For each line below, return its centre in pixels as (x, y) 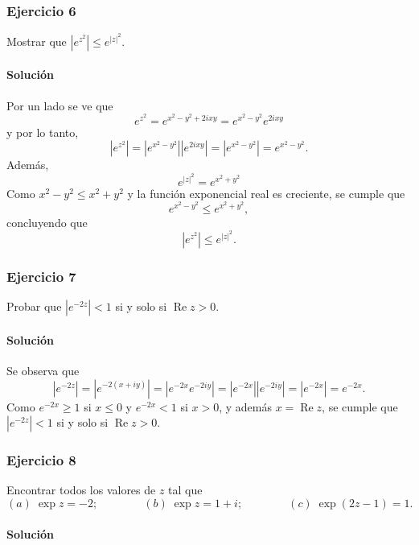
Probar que (34, 306)
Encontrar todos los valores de (81, 490)
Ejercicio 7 (41, 276)
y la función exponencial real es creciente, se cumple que (266, 193)
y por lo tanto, (43, 132)
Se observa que (43, 370)
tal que (185, 490)
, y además (245, 406)
